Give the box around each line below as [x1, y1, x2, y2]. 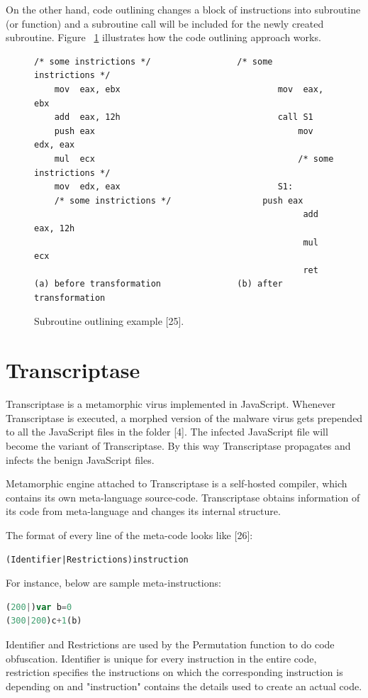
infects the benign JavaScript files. [6, 452, 155, 467]
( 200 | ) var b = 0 [6, 602, 72, 612]
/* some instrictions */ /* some [34, 56, 273, 67]
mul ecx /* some [54, 153, 334, 164]
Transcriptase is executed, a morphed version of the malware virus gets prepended [6, 410, 363, 425]
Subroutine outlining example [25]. [34, 314, 184, 328]
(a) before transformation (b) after [34, 279, 283, 289]
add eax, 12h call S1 [54, 112, 313, 123]
